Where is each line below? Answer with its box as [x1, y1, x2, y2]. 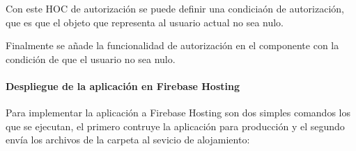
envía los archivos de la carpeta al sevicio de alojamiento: [6, 132, 250, 147]
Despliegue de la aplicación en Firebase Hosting [6, 78, 240, 93]
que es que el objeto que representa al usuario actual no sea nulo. [6, 15, 284, 29]
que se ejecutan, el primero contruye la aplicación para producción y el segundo [6, 118, 345, 133]
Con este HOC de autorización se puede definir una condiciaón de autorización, [6, 1, 344, 15]
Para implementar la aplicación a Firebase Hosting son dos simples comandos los [6, 105, 350, 120]
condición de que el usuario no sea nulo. [6, 51, 176, 66]
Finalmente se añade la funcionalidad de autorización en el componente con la [6, 38, 339, 53]
